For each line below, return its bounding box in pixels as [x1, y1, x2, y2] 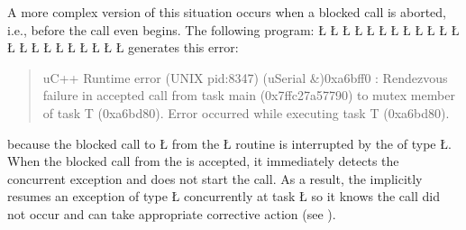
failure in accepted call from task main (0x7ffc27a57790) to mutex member [42, 86, 455, 105]
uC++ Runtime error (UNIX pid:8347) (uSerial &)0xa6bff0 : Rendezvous [42, 68, 448, 87]
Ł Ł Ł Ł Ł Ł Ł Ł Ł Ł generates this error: [7, 38, 239, 57]
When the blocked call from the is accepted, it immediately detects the [7, 152, 399, 170]
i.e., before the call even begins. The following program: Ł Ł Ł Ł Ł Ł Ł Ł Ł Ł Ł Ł [7, 20, 460, 39]
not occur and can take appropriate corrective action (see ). [7, 204, 336, 223]
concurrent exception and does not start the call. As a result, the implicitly [7, 169, 423, 188]
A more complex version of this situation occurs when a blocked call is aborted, [7, 3, 447, 21]
